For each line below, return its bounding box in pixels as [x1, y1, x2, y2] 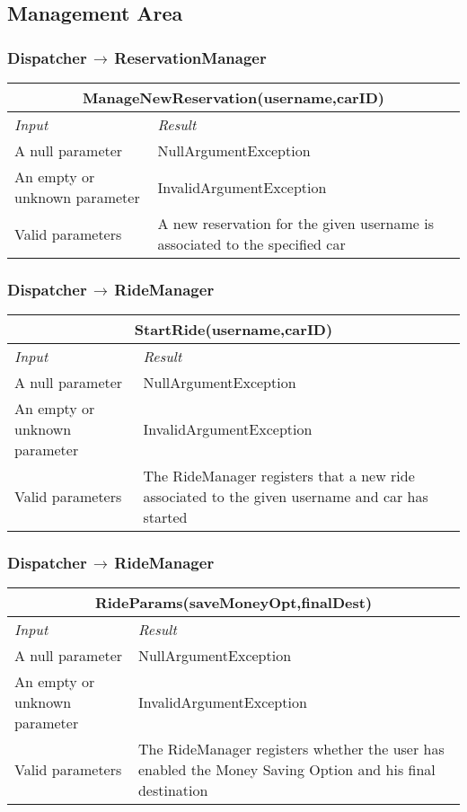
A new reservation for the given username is [157, 213, 435, 234]
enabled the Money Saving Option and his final [137, 759, 436, 781]
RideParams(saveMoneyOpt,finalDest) [94, 592, 373, 613]
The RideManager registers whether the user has [137, 738, 445, 760]
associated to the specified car [157, 234, 346, 254]
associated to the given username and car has [143, 486, 428, 507]
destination [137, 780, 208, 801]
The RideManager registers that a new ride [143, 465, 415, 487]
